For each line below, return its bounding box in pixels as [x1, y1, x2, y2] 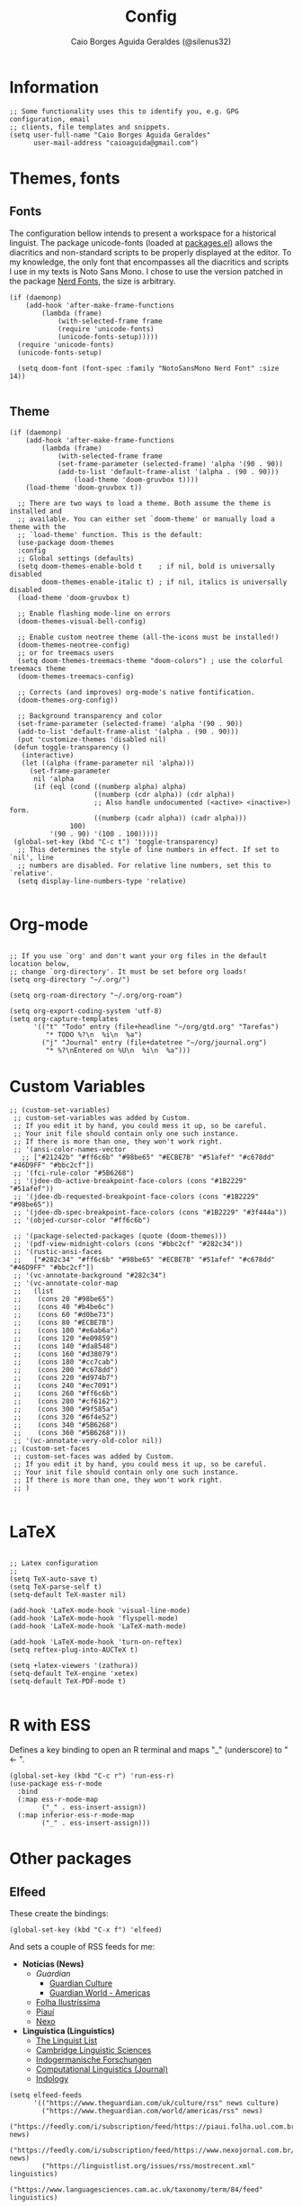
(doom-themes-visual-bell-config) [17, 616, 147, 626]
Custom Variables [9, 1076, 146, 1097]
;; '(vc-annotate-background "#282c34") [13, 1271, 167, 1280]
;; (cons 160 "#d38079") [13, 1350, 119, 1359]
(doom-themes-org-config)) [17, 695, 119, 704]
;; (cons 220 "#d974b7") [13, 1374, 119, 1383]
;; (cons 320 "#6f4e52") [13, 1412, 119, 1422]
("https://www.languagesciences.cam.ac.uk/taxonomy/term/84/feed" [9, 2185, 263, 2194]
